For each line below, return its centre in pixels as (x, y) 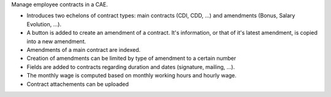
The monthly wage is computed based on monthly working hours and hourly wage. (132, 76)
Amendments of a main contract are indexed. (84, 49)
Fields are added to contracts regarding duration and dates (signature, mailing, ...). (131, 66)
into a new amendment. (56, 41)
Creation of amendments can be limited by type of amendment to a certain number (131, 59)
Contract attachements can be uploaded (78, 84)
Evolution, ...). (44, 24)
